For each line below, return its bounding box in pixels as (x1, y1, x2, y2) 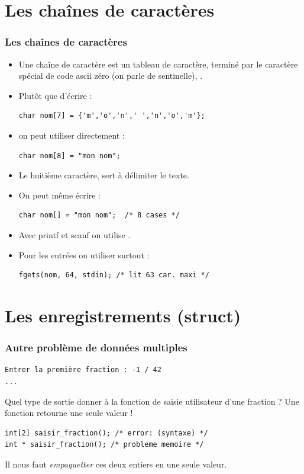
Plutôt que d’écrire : (18, 89, 92, 101)
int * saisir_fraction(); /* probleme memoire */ (5, 440, 204, 449)
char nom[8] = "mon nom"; (18, 151, 121, 160)
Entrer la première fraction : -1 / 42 (5, 366, 161, 374)
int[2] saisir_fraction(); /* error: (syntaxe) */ (5, 428, 208, 437)
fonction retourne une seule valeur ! (5, 406, 133, 419)
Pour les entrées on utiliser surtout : (18, 248, 150, 261)
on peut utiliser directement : (18, 129, 125, 141)
